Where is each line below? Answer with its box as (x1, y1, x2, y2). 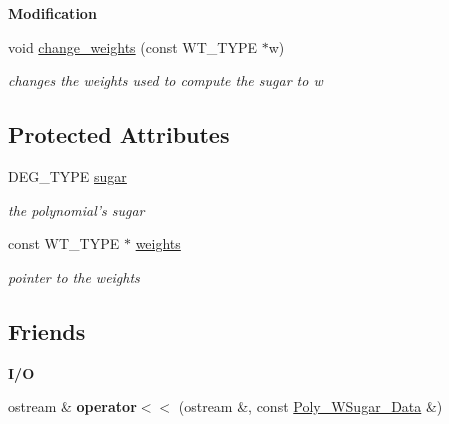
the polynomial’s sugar (8, 199, 145, 220)
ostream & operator (8, 396, 137, 417)
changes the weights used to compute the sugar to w (8, 70, 323, 91)
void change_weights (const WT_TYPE (8, 36, 258, 57)
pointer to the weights (8, 266, 140, 287)
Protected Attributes (8, 119, 230, 150)
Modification (8, 3, 97, 23)
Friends (8, 315, 86, 346)
